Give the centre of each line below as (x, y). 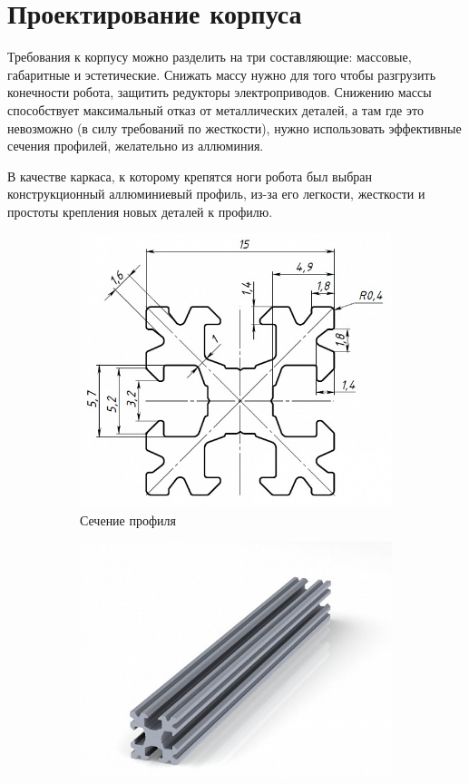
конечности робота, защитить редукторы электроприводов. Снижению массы (220, 92)
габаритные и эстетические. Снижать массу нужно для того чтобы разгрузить (222, 74)
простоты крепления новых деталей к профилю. (140, 211)
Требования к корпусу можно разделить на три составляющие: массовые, (210, 57)
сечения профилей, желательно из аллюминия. (136, 146)
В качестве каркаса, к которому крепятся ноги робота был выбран (190, 176)
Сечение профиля (128, 519)
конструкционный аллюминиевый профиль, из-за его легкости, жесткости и (216, 194)
